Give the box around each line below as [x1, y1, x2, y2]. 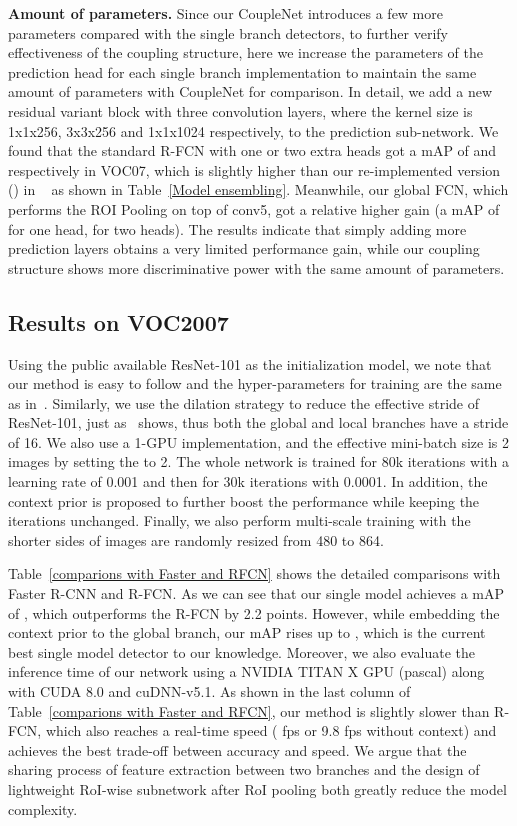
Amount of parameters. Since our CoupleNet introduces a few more [8, 3, 443, 23]
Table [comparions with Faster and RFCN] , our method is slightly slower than [8, 700, 490, 721]
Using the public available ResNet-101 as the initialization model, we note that [8, 353, 492, 374]
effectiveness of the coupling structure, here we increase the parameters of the [8, 42, 483, 63]
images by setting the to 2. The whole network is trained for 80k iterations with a [8, 451, 509, 472]
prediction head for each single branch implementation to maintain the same [8, 61, 477, 82]
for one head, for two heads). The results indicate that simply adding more [8, 218, 467, 239]
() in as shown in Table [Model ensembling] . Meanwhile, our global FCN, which [8, 179, 509, 200]
